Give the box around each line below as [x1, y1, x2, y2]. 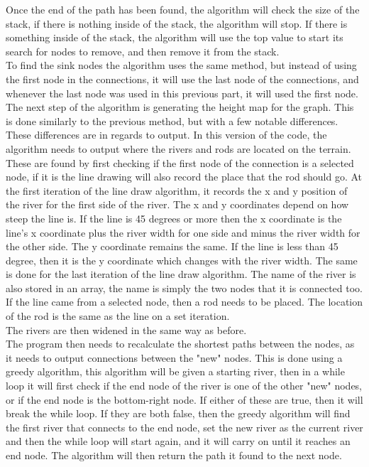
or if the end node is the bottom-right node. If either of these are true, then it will [6, 392, 363, 407]
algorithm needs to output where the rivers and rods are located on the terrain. [6, 141, 351, 156]
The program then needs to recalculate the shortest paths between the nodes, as [6, 336, 355, 351]
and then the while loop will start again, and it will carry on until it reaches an [6, 434, 351, 449]
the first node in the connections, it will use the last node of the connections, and [6, 71, 359, 86]
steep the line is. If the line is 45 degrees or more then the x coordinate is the [6, 210, 342, 225]
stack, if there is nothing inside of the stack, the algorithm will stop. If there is [6, 16, 348, 31]
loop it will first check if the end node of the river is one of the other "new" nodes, [6, 378, 363, 393]
